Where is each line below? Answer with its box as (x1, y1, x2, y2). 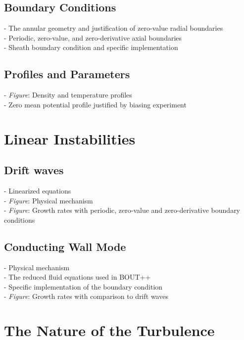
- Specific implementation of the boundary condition (4, 281, 163, 291)
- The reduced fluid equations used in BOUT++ (4, 272, 151, 282)
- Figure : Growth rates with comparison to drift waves (4, 291, 168, 301)
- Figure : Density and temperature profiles (4, 90, 132, 100)
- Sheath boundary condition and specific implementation (4, 42, 178, 52)
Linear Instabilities (4, 128, 136, 148)
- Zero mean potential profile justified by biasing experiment (4, 99, 187, 109)
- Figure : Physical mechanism (4, 195, 93, 205)
